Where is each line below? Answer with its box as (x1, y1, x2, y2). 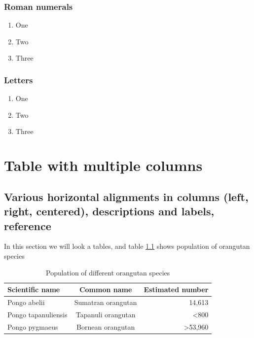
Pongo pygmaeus (7, 321, 58, 332)
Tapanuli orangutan (75, 309, 136, 319)
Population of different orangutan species (45, 267, 170, 277)
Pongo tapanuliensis (7, 309, 68, 319)
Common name (79, 284, 132, 295)
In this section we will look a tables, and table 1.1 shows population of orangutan (4, 241, 250, 251)
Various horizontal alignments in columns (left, (4, 189, 249, 204)
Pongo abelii (7, 297, 45, 307)
